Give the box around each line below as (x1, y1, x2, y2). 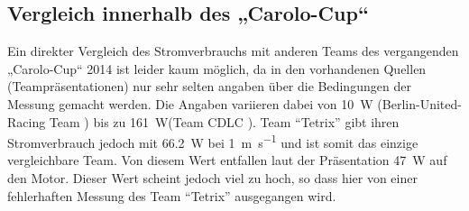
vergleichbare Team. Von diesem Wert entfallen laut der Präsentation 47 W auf (7, 151, 447, 170)
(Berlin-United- (377, 94, 462, 113)
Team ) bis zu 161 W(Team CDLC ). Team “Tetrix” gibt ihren (49, 112, 400, 131)
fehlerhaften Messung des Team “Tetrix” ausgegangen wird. (7, 186, 336, 205)
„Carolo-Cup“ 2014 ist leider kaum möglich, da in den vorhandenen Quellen (7, 59, 427, 78)
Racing (7, 112, 46, 131)
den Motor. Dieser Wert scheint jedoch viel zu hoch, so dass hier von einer (7, 169, 418, 188)
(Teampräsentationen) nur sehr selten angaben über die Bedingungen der (7, 77, 411, 96)
